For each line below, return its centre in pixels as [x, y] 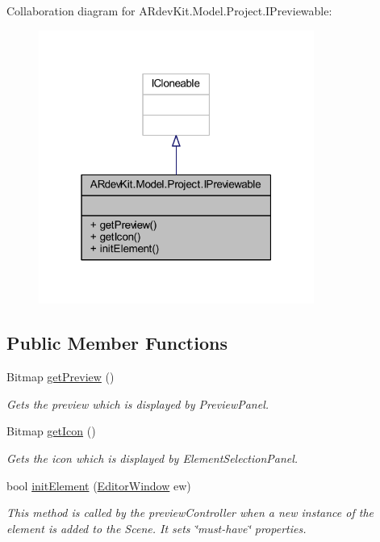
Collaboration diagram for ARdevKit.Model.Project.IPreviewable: [169, 11]
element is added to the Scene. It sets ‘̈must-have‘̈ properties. [157, 528]
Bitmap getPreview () [61, 377]
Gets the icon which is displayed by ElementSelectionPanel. [152, 458]
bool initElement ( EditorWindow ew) [99, 485]
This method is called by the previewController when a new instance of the [190, 513]
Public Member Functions [117, 343]
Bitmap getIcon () [51, 431]
